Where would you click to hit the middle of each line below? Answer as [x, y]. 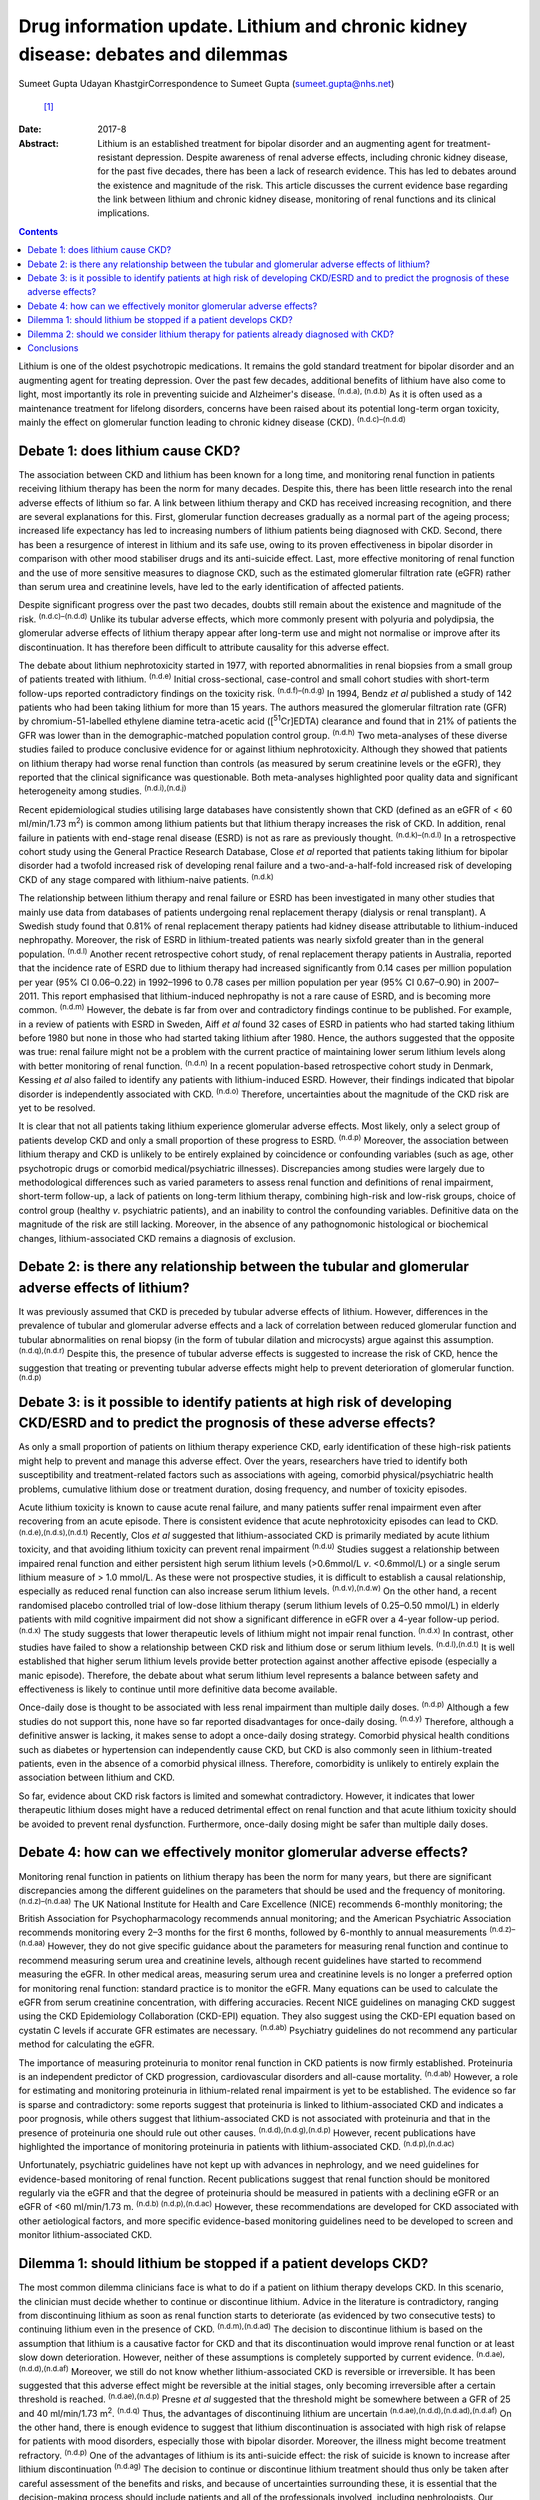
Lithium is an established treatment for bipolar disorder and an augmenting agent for [271, 143]
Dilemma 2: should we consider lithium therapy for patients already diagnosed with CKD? [211, 334]
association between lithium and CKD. [96, 1777]
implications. [123, 213]
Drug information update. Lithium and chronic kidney [243, 26]
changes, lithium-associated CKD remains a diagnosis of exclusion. [157, 1238]
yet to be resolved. [57, 1108]
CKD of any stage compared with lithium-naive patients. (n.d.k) [146, 878]
